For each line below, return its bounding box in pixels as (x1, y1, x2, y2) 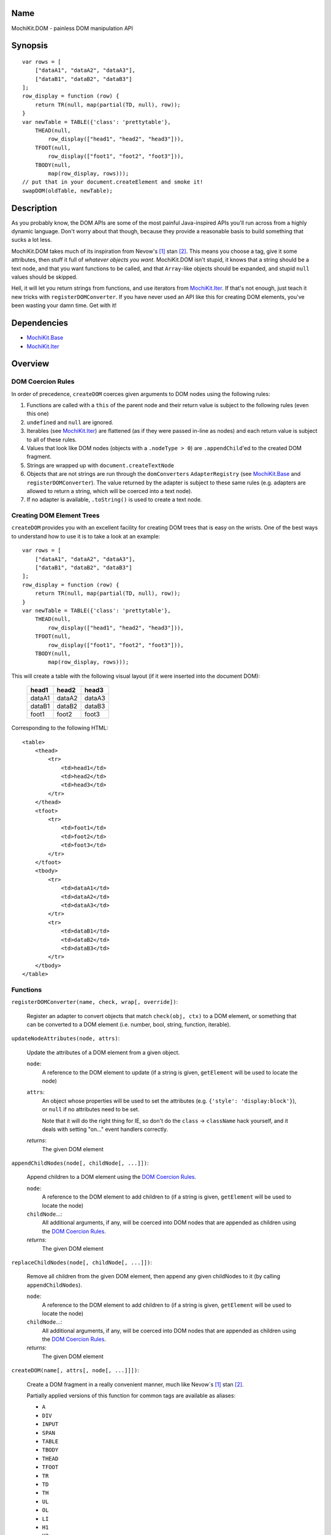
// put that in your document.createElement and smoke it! (22, 179, 204, 185)
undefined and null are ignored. (26, 418, 113, 426)
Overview (11, 359, 50, 369)
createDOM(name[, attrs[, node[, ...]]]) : (11, 1367, 139, 1374)
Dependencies (11, 318, 69, 328)
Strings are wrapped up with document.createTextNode (26, 461, 175, 469)
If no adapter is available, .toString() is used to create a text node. (26, 496, 202, 503)
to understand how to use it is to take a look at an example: (11, 532, 161, 540)
